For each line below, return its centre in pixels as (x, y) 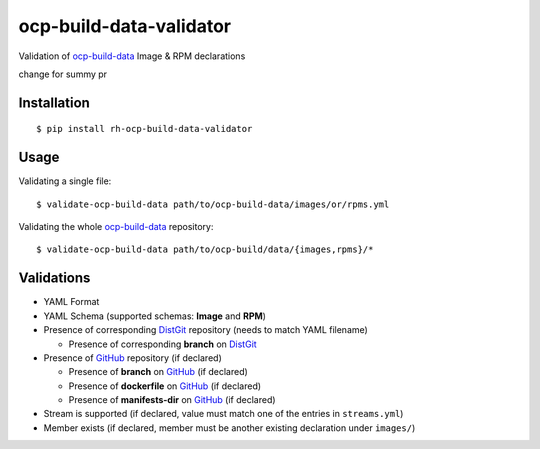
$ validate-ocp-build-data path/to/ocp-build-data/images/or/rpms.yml (213, 204)
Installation (54, 102)
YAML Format (71, 302)
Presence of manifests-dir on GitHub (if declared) (172, 400)
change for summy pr (63, 74)
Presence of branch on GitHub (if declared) (158, 372)
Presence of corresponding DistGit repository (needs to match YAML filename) (206, 330)
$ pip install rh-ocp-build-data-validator (144, 129)
